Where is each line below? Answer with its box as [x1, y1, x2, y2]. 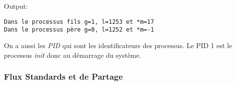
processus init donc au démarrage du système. [4, 50, 141, 60]
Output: [4, 1, 28, 11]
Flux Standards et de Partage [4, 70, 123, 83]
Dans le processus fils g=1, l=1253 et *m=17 [4, 18, 154, 25]
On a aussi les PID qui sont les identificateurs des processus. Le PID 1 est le [4, 40, 232, 50]
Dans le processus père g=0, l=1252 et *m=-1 [4, 26, 154, 34]
